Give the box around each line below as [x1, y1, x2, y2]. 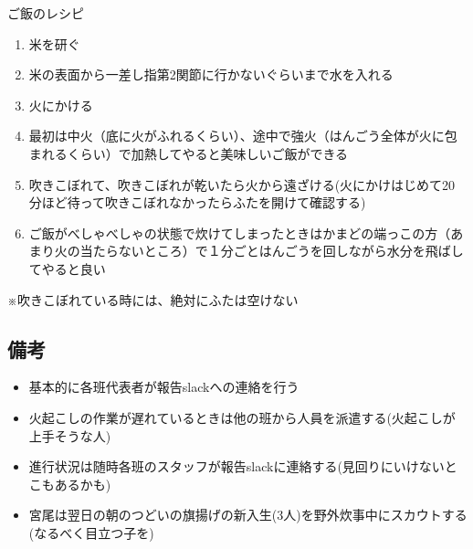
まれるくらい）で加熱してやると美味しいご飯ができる [28, 143, 349, 163]
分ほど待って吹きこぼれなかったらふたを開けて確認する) [28, 193, 366, 212]
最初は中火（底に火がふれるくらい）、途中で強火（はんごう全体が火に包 [28, 126, 457, 145]
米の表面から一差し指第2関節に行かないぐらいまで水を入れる [28, 65, 394, 84]
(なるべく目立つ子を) [28, 523, 154, 542]
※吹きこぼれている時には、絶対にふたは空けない [7, 290, 299, 309]
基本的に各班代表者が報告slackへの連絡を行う [28, 377, 300, 396]
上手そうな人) [28, 426, 111, 445]
